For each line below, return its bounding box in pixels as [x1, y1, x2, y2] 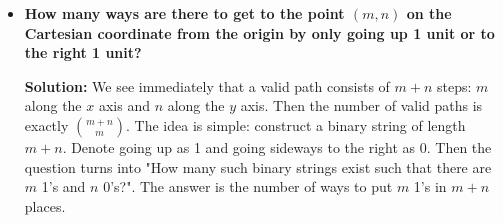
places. [24, 195, 66, 216]
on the [406, 3, 452, 23]
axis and [98, 95, 150, 116]
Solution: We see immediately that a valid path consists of [24, 75, 390, 96]
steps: [437, 75, 472, 96]
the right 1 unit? [24, 42, 142, 63]
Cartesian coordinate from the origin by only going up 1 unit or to [24, 22, 495, 43]
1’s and [41, 176, 86, 197]
